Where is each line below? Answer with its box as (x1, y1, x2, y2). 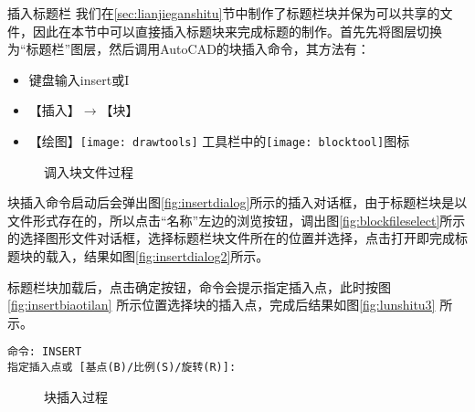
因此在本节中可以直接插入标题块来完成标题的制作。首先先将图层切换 (32, 21, 442, 40)
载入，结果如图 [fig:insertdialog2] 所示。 (45, 247, 269, 265)
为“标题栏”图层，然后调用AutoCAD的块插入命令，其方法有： (7, 39, 370, 58)
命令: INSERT (7, 345, 82, 359)
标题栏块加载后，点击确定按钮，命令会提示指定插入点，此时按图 (7, 277, 391, 296)
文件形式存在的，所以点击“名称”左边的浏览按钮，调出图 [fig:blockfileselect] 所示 (7, 210, 466, 229)
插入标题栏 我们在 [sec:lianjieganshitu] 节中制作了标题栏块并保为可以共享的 (7, 4, 440, 22)
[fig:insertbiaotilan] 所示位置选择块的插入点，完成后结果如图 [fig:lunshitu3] (7, 295, 436, 314)
